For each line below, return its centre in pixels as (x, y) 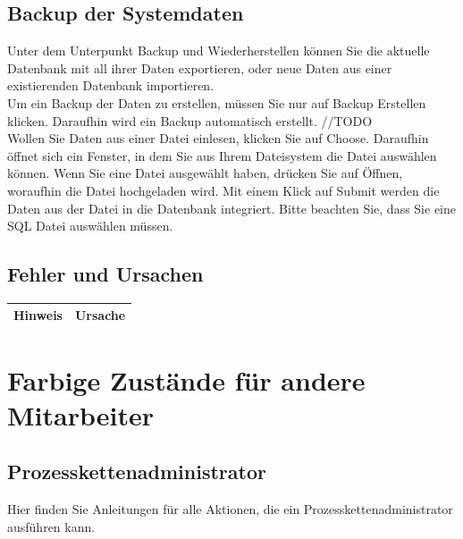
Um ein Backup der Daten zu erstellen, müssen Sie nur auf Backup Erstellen (217, 102)
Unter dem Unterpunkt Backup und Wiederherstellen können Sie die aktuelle (219, 51)
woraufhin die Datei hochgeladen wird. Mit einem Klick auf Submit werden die (223, 190)
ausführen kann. (51, 526)
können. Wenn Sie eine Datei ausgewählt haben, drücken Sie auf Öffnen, (205, 173)
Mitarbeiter (80, 414)
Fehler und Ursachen (105, 274)
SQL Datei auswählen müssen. (90, 226)
